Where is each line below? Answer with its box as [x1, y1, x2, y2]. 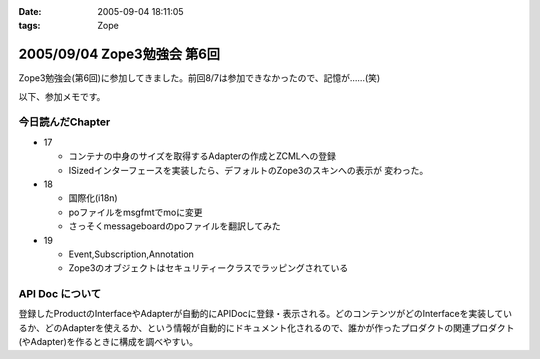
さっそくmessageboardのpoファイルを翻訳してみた [68, 220, 281, 232]
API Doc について [18, 287, 102, 301]
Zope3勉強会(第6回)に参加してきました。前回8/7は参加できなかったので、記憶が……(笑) [18, 72, 381, 84]
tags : [18, 20, 41, 32]
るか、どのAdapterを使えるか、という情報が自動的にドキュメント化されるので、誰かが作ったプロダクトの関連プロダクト [18, 321, 515, 334]
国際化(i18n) [68, 192, 119, 204]
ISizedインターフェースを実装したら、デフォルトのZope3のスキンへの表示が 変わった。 [68, 164, 429, 176]
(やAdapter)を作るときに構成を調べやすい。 [18, 336, 199, 348]
